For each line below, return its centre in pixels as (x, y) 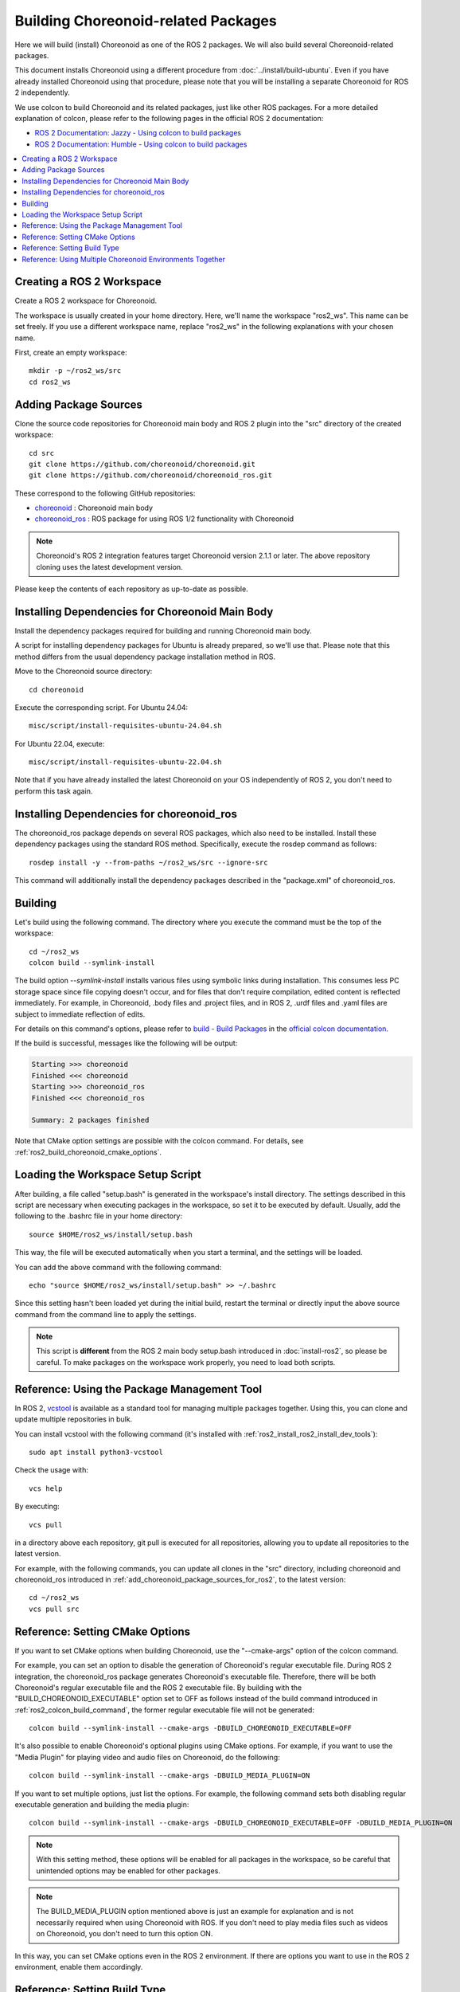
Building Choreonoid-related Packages (146, 21)
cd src (42, 453)
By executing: (37, 1507)
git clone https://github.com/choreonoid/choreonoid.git (142, 464)
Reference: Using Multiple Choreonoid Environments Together (124, 259)
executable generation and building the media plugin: (102, 1805)
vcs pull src (54, 1609)
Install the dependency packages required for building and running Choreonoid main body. (163, 630)
